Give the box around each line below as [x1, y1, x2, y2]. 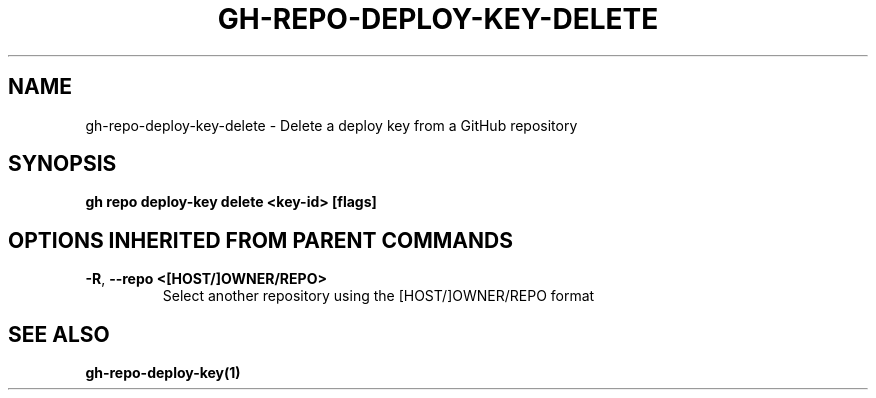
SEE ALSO [8, 321, 110, 347]
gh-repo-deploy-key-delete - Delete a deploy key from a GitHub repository [85, 116, 578, 134]
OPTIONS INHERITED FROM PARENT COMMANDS [8, 227, 513, 253]
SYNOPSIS [8, 151, 117, 177]
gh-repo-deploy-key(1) [85, 364, 241, 382]
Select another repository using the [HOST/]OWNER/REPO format [162, 287, 595, 305]
